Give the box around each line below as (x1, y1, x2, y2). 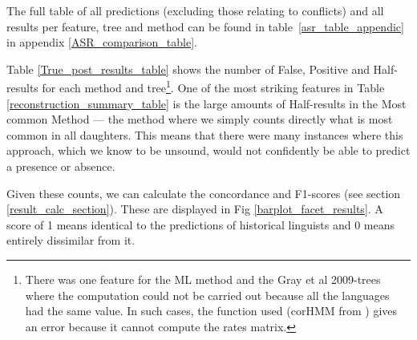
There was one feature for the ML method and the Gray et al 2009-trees (25, 270, 381, 287)
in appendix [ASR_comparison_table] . (6, 34, 197, 51)
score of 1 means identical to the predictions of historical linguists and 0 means (6, 216, 395, 233)
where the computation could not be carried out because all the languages (25, 286, 390, 303)
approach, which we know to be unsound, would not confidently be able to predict (6, 142, 411, 159)
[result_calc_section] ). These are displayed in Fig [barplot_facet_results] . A (6, 200, 383, 217)
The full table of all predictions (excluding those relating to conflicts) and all (6, 2, 384, 18)
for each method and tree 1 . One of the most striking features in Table (42, 77, 385, 96)
